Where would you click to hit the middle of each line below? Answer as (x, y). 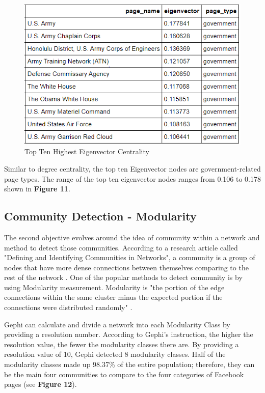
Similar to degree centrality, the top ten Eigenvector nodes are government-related (132, 168)
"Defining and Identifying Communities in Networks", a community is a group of (130, 257)
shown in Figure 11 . (37, 189)
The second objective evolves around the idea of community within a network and (132, 237)
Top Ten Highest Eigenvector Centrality (87, 151)
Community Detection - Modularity (100, 216)
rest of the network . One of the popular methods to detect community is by (123, 277)
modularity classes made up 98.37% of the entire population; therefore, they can (129, 364)
